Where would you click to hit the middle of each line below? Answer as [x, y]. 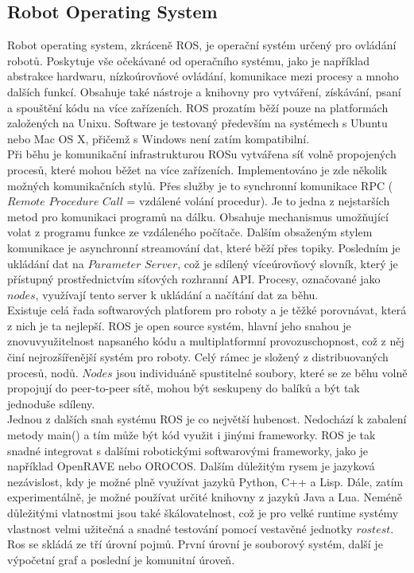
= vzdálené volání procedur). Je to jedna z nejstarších [258, 201]
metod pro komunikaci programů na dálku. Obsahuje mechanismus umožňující [198, 216]
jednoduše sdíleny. [51, 403]
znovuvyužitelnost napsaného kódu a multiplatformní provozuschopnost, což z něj [206, 341]
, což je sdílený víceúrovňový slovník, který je [288, 263]
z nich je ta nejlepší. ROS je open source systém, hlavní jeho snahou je [179, 325]
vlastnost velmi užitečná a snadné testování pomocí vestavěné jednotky [180, 528]
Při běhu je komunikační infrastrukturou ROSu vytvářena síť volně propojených [202, 154]
